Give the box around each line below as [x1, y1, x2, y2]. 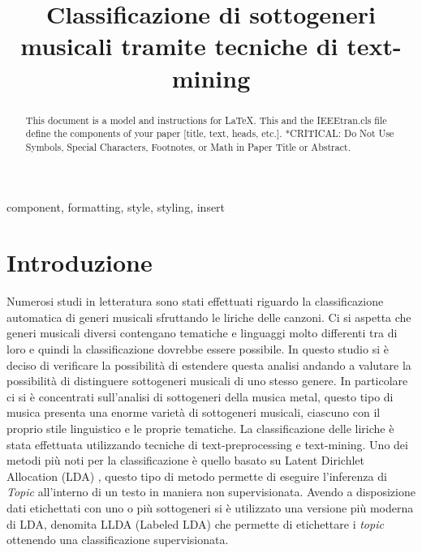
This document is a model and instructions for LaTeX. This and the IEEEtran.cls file [25, 113, 387, 126]
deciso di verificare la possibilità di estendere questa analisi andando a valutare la [6, 356, 411, 373]
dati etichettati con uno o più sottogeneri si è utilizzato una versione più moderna [6, 499, 414, 516]
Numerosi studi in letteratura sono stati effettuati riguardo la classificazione [6, 293, 384, 310]
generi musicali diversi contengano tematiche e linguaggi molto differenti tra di [6, 324, 398, 341]
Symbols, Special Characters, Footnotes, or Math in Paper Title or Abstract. [25, 139, 351, 153]
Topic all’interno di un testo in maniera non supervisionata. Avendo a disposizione [6, 483, 416, 500]
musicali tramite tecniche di [20, 29, 338, 62]
